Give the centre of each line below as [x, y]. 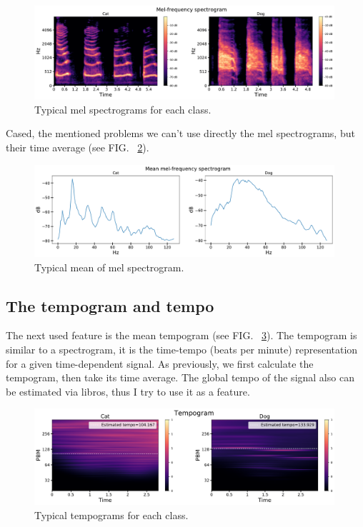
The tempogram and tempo [110, 305]
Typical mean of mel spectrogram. [109, 267]
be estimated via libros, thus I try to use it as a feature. [128, 391]
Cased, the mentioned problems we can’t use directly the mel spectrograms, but [180, 133]
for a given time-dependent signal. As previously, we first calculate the [160, 363]
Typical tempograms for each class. [111, 515]
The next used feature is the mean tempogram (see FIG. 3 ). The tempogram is [181, 335]
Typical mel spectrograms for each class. [123, 109]
